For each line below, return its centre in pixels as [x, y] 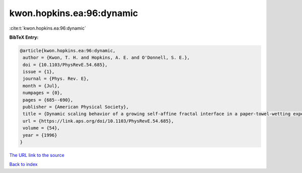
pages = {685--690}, [48, 100]
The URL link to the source [37, 155]
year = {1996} [40, 135]
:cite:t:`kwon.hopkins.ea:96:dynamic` [48, 28]
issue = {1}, [39, 72]
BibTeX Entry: [24, 37]
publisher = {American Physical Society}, [76, 107]
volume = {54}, [42, 128]
